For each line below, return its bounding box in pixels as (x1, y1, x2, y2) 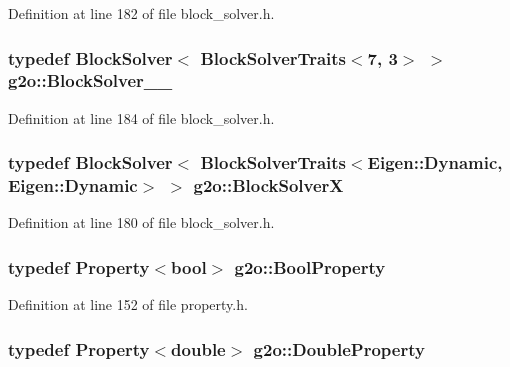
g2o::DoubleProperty (253, 336, 425, 361)
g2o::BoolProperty (234, 254, 386, 279)
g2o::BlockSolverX (193, 173, 344, 198)
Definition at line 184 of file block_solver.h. (8, 107, 275, 128)
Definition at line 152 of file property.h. (8, 294, 248, 315)
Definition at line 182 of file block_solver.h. (8, 3, 275, 23)
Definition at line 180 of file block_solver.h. (8, 212, 275, 233)
